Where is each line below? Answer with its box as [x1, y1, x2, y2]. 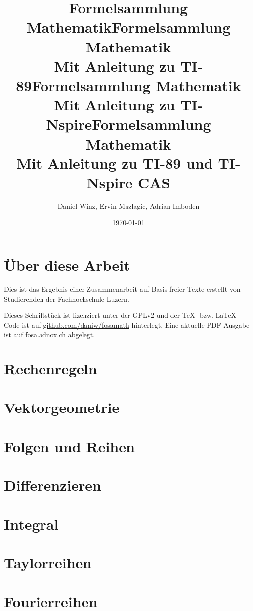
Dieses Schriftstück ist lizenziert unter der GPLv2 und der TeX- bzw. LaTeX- [4, 310, 239, 320]
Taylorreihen [4, 552, 92, 572]
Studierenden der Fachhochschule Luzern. [4, 293, 129, 304]
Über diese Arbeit [4, 255, 130, 275]
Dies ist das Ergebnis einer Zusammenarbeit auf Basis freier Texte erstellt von [4, 283, 241, 294]
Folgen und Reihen [4, 436, 135, 456]
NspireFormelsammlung [46, 114, 211, 134]
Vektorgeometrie [4, 397, 120, 417]
